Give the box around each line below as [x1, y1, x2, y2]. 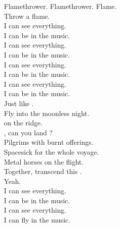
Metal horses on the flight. [4, 156, 84, 167]
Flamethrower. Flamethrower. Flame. [4, 1, 117, 11]
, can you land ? [4, 127, 53, 137]
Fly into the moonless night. [4, 108, 89, 118]
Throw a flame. [4, 10, 50, 21]
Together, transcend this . [4, 166, 82, 176]
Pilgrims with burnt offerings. [4, 137, 93, 147]
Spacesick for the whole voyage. [4, 146, 99, 157]
